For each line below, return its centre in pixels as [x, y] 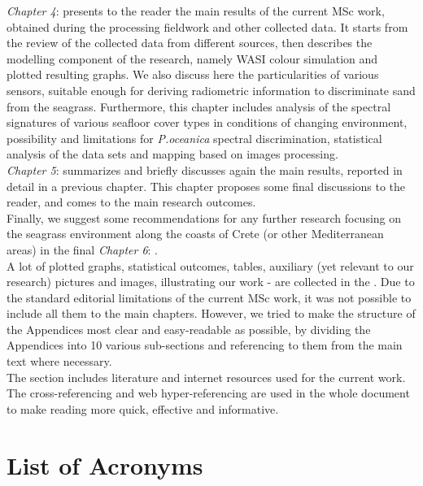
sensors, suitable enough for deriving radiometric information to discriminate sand [211, 90]
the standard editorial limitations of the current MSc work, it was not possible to [209, 297]
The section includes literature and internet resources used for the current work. [206, 377]
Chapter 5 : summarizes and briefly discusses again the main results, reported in [205, 169]
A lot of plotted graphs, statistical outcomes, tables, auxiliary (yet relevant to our [210, 265]
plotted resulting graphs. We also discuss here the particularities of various [193, 74]
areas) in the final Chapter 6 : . [83, 249]
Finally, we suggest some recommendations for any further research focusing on [204, 217]
